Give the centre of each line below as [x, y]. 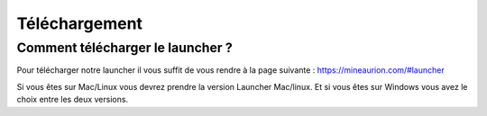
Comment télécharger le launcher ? [125, 48]
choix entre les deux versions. [73, 100]
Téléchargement [80, 23]
